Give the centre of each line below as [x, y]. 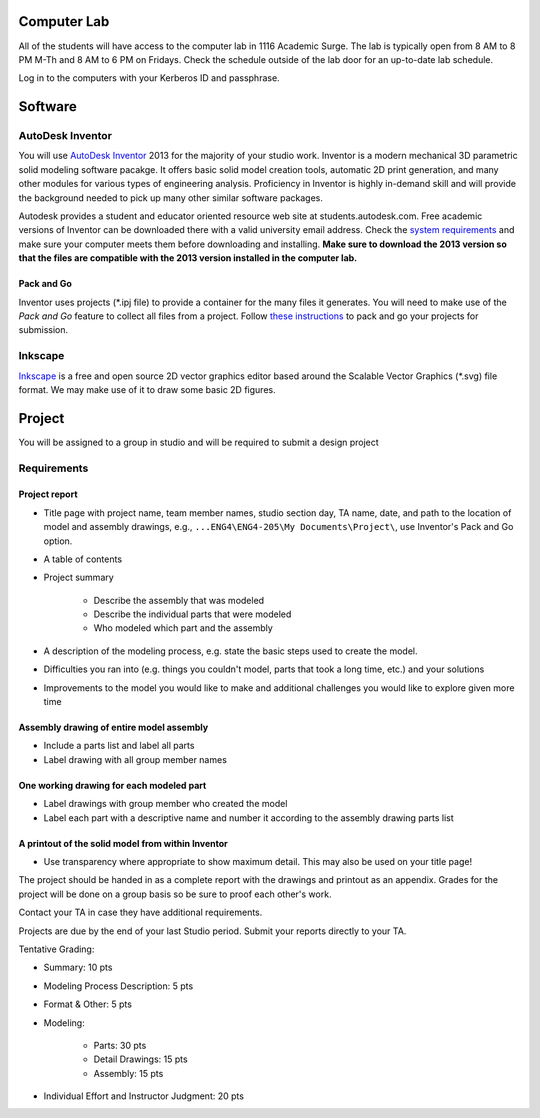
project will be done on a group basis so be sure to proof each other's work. [175, 894]
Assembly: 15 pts [128, 1073]
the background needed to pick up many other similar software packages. [171, 197]
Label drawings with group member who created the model [165, 804]
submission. [43, 330]
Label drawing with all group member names [135, 759]
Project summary [78, 577]
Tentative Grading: [56, 949]
